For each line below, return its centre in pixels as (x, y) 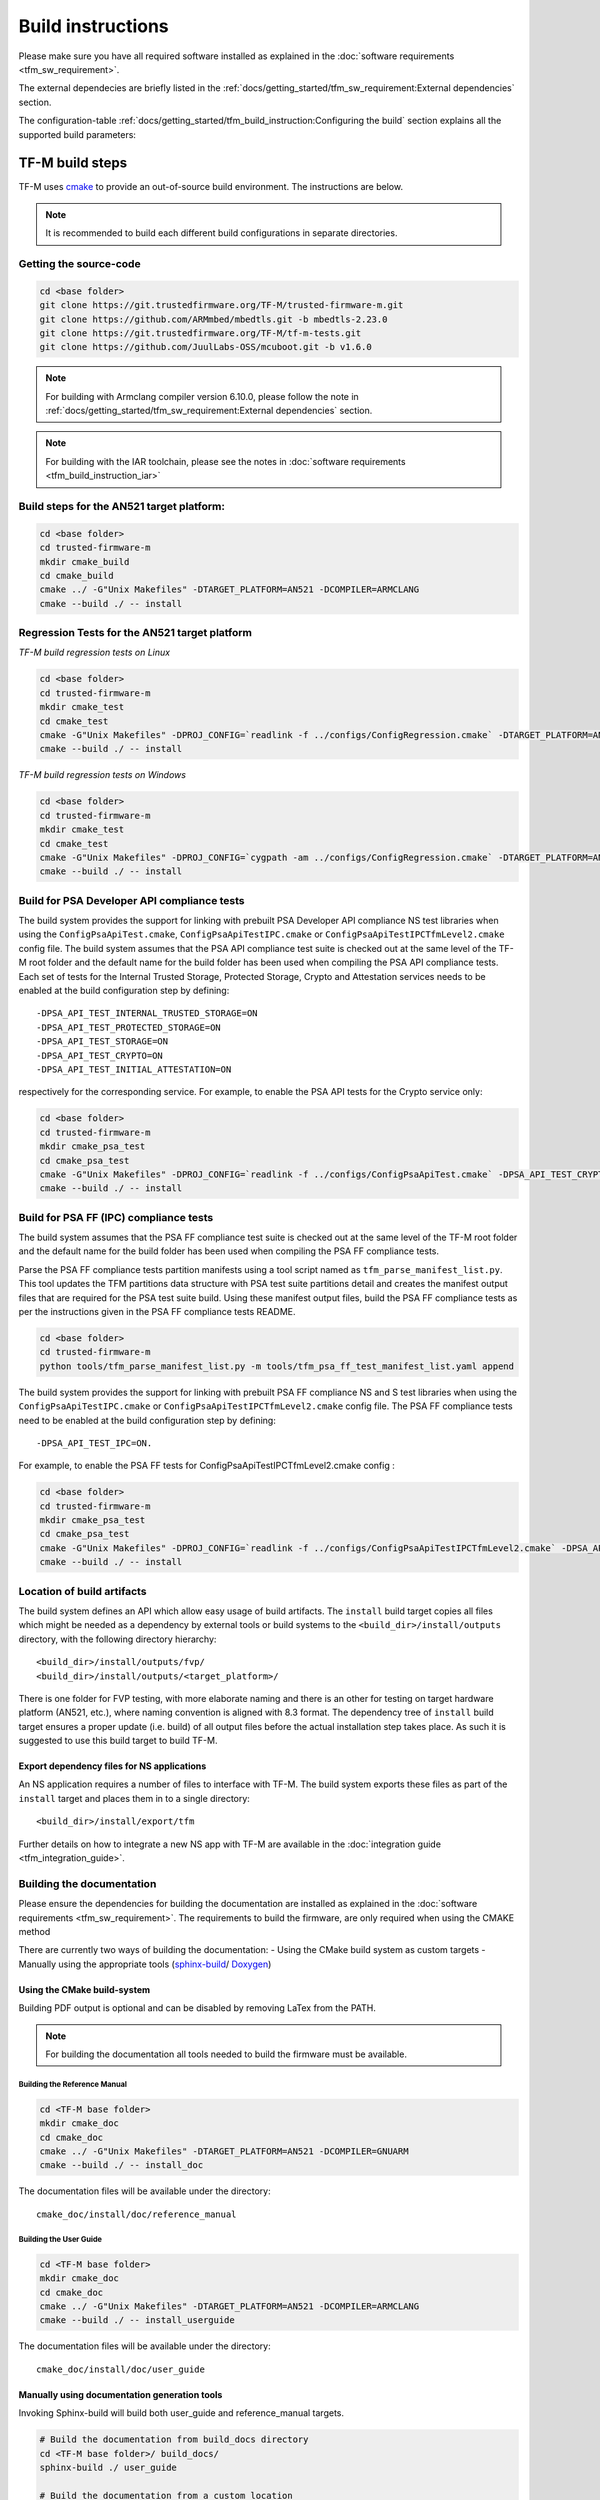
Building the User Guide (60, 2239)
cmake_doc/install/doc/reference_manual (136, 2214)
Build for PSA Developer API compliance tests (131, 900)
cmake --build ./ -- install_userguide (137, 2320)
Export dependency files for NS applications (112, 1766)
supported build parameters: (77, 134)
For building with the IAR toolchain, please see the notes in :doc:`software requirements (225, 461)
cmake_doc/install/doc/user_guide (120, 2369)
